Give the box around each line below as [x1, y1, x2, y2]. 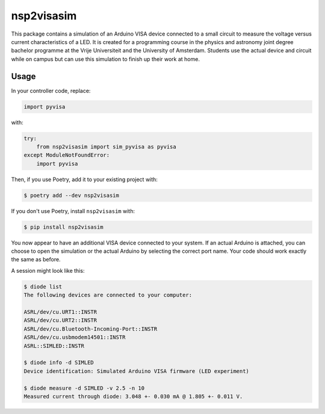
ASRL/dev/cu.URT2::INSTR [23, 317, 97, 324]
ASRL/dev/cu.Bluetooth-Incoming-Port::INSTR [23, 325, 158, 332]
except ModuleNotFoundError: [23, 151, 110, 159]
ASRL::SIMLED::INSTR [23, 342, 84, 349]
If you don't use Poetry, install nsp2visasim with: [11, 207, 135, 214]
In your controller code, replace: [11, 87, 91, 94]
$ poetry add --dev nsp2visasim [23, 192, 120, 199]
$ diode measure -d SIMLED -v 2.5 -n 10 [23, 384, 144, 392]
